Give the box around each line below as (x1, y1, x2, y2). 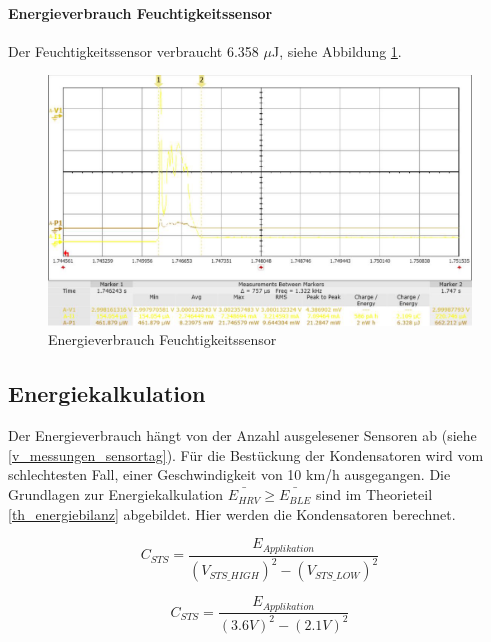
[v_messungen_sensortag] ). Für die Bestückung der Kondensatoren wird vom (8, 444, 484, 465)
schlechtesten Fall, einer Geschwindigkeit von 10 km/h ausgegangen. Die (8, 464, 451, 485)
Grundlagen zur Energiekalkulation (8, 484, 224, 505)
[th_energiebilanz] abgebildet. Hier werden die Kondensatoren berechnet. (8, 503, 456, 524)
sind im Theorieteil (316, 484, 433, 505)
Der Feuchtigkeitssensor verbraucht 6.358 (8, 40, 259, 61)
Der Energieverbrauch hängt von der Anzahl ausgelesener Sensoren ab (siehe (8, 425, 477, 446)
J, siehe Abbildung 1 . (271, 40, 402, 61)
